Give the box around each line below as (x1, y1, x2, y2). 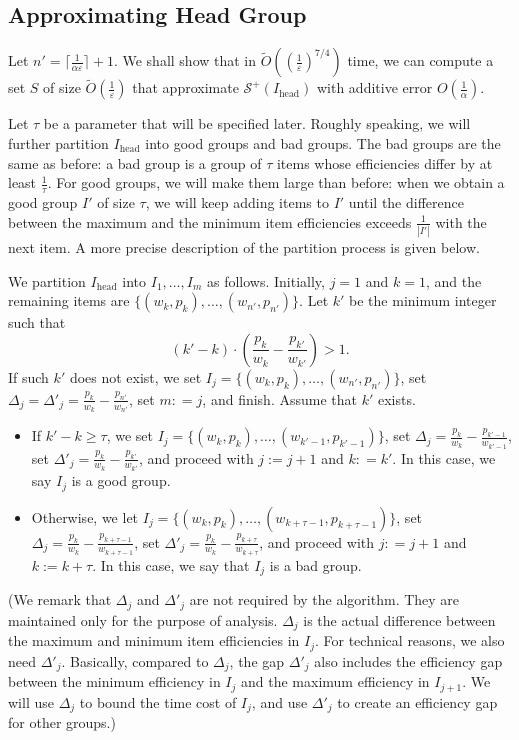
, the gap (229, 650, 285, 671)
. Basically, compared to (61, 650, 209, 671)
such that (8, 312, 66, 333)
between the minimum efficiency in (8, 671, 221, 692)
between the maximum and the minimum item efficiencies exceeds (8, 211, 412, 232)
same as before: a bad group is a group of (8, 152, 262, 173)
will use (8, 691, 54, 712)
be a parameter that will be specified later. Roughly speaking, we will (43, 113, 471, 134)
